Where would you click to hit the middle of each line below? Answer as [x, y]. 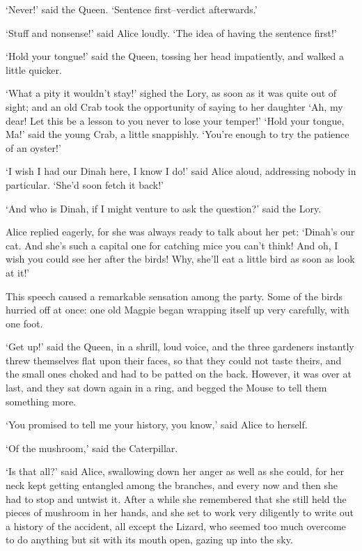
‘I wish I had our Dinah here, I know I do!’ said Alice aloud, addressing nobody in [181, 171]
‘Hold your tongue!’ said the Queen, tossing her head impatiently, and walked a [175, 56]
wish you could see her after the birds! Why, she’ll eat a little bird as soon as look [180, 259]
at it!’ [18, 272]
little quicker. [34, 69]
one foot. [24, 323]
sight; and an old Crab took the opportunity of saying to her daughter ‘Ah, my [174, 106]
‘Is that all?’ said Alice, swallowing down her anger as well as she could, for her [175, 471]
